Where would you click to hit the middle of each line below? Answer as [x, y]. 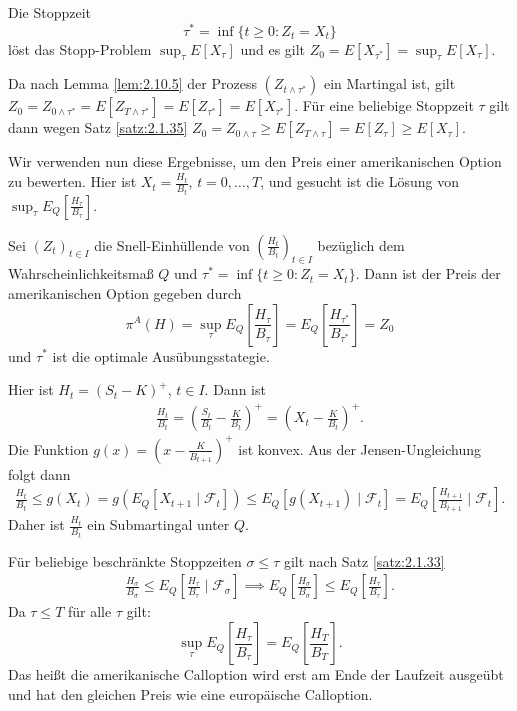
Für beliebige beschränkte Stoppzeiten [125, 560]
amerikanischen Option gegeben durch [125, 292]
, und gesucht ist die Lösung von [359, 181]
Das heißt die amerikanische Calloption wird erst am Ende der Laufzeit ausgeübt [256, 674]
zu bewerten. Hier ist [72, 181]
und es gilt [273, 48]
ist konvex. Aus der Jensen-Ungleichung [360, 448]
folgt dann [39, 473]
